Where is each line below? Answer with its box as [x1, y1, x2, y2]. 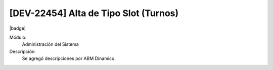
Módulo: [9, 34, 27, 40]
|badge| [9, 25, 26, 31]
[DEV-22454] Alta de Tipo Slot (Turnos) [9, 8, 179, 19]
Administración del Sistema [22, 41, 79, 47]
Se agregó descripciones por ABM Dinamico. [22, 55, 116, 61]
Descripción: [9, 48, 36, 54]
